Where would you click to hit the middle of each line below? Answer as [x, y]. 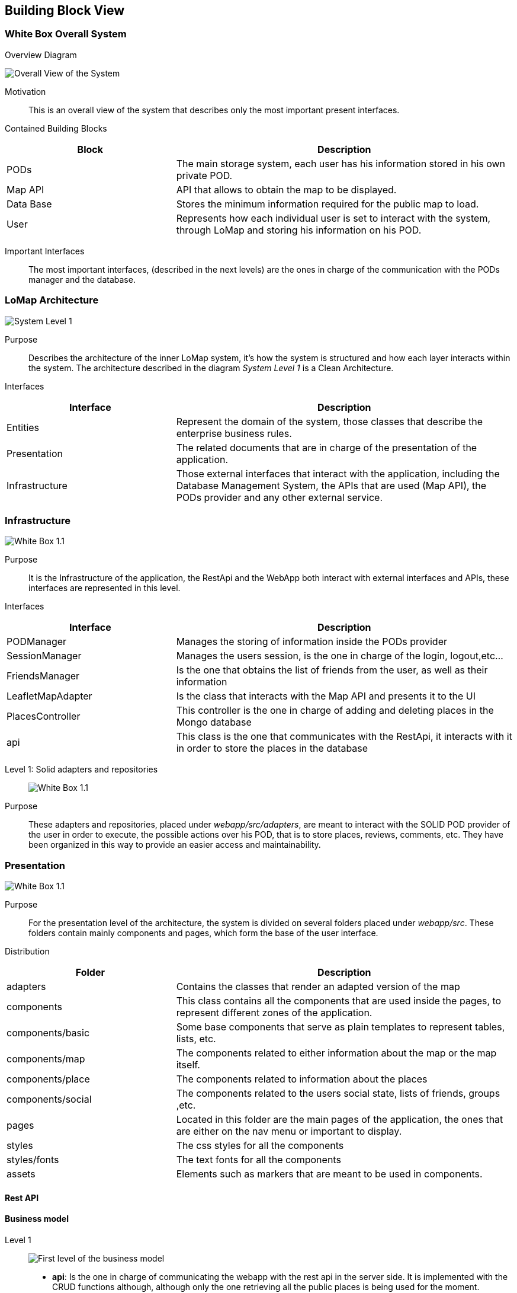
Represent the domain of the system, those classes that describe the [330, 421]
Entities [23, 427]
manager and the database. [82, 279]
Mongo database [214, 722]
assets [21, 1174]
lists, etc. [196, 1039]
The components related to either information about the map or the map [336, 1053]
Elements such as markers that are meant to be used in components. [329, 1174]
